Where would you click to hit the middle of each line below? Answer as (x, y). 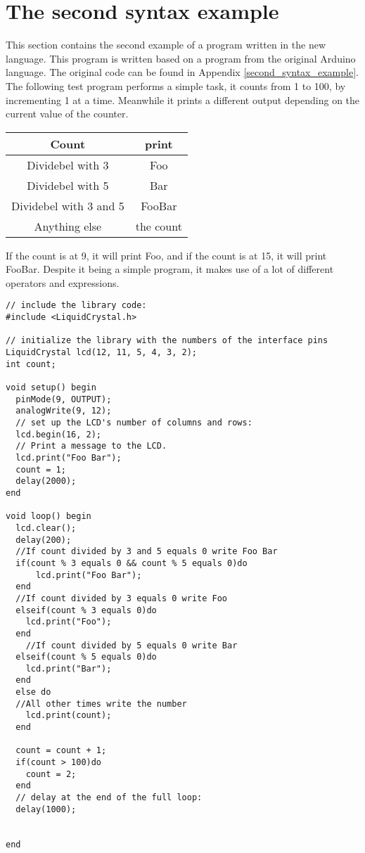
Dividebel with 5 (68, 185)
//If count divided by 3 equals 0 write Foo (121, 598)
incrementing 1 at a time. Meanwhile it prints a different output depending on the (183, 100)
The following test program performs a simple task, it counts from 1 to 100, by (176, 85)
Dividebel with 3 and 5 (68, 205)
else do (33, 692)
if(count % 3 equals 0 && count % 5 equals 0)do (132, 563)
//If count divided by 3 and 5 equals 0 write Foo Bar (147, 552)
